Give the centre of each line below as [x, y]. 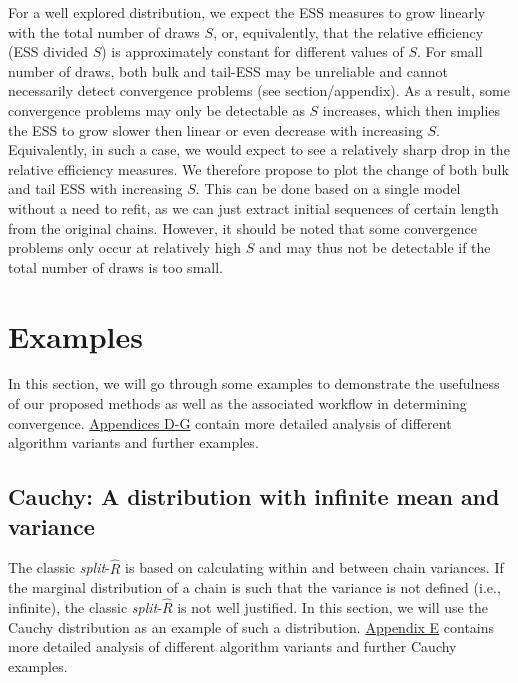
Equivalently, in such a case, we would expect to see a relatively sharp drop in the [259, 149]
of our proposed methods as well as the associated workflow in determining [237, 403]
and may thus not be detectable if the [375, 247]
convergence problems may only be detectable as [156, 109]
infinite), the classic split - [85, 607]
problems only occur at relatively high [125, 247]
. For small [450, 51]
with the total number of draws [104, 31]
